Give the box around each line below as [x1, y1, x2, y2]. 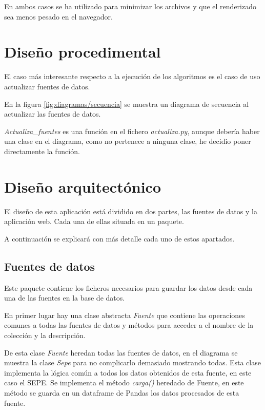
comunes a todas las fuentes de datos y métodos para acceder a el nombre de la [4, 320, 254, 330]
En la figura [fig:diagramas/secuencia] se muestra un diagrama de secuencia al [4, 98, 249, 109]
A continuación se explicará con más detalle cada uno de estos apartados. [4, 233, 235, 244]
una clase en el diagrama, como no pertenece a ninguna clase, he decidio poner [4, 136, 251, 146]
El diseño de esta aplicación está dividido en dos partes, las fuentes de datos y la [4, 206, 257, 216]
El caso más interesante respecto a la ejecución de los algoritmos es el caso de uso [4, 71, 260, 82]
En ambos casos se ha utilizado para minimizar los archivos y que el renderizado [4, 1, 256, 11]
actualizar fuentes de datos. [4, 81, 90, 91]
